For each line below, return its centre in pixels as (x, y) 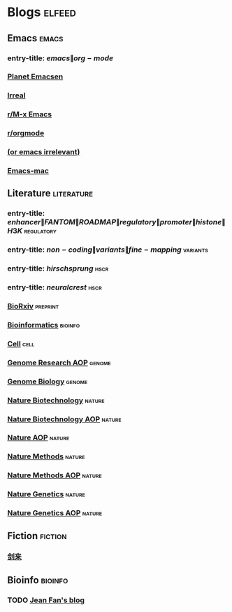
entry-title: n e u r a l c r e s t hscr (55, 287)
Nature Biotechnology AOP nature (64, 419)
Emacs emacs (35, 38)
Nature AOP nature (38, 437)
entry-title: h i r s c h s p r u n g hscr (58, 268)
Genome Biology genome (48, 381)
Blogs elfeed (42, 12)
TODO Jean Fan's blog (46, 600)
